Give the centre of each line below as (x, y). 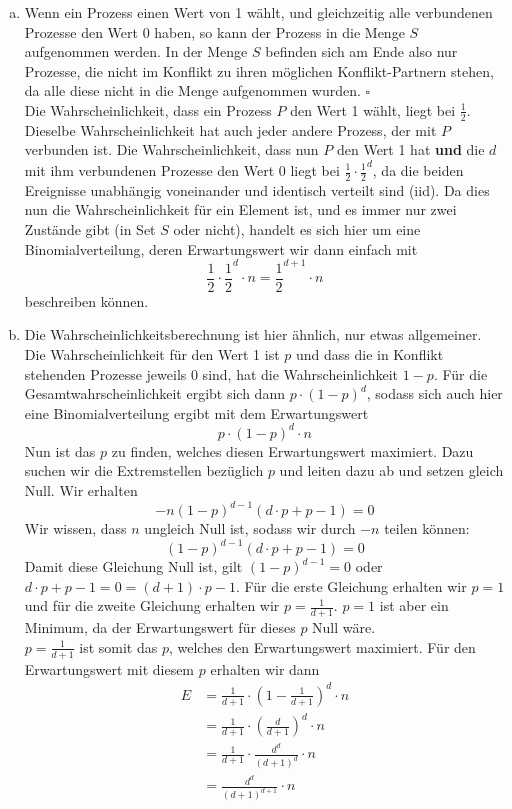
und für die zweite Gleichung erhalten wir (152, 605)
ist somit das (118, 646)
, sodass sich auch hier (434, 393)
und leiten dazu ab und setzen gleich (391, 470)
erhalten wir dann (265, 668)
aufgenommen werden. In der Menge (136, 51)
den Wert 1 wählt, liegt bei (373, 109)
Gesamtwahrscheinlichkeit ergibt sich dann (154, 393)
